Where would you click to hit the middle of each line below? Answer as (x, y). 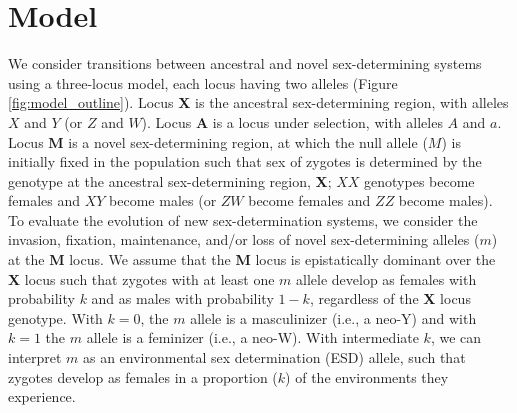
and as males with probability (182, 298)
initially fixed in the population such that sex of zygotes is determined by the (245, 161)
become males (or (163, 200)
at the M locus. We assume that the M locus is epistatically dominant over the (252, 259)
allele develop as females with (386, 278)
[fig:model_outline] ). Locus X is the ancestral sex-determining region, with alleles (258, 102)
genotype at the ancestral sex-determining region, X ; (170, 180)
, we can (456, 337)
